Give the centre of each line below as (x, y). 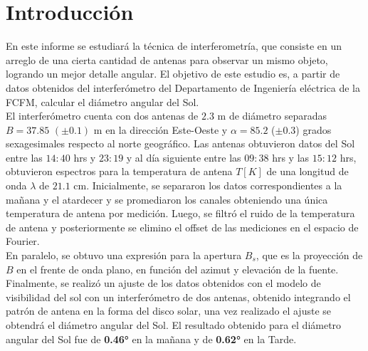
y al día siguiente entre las (184, 157)
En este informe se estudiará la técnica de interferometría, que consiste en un (174, 46)
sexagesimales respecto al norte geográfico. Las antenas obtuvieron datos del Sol (180, 143)
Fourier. (23, 241)
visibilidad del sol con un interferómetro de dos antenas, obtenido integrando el (178, 297)
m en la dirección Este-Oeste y (161, 129)
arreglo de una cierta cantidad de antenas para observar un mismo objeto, (167, 59)
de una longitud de (307, 171)
